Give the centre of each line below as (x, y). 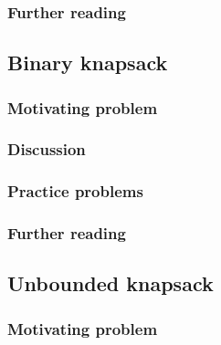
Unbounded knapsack (110, 283)
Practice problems (75, 191)
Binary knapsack (88, 63)
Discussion (47, 149)
